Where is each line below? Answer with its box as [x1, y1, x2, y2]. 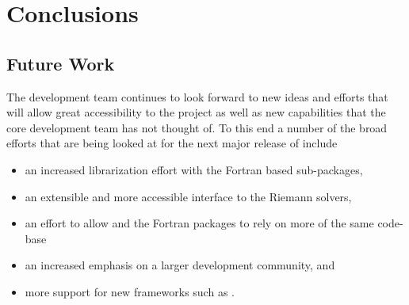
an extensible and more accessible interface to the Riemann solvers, [25, 188, 352, 204]
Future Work [6, 51, 115, 75]
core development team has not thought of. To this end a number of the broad [6, 119, 388, 135]
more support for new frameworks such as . [25, 283, 235, 299]
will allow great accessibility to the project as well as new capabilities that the [6, 104, 386, 120]
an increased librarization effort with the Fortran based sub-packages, [25, 161, 363, 177]
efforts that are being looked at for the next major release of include [6, 135, 338, 151]
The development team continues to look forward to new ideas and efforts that [6, 88, 388, 105]
